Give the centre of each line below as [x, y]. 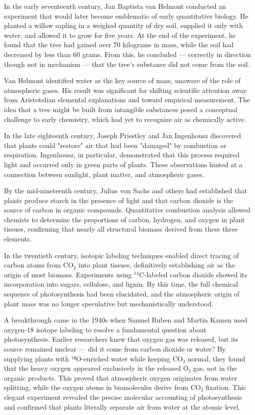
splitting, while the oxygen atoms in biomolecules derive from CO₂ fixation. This [125, 387]
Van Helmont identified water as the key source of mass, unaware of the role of [122, 80]
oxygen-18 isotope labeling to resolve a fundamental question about [105, 329]
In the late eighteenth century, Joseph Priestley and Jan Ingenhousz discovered [123, 135]
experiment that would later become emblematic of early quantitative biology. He [126, 15]
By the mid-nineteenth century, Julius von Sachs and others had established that [126, 191]
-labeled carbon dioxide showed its [195, 274]
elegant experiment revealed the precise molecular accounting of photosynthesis [123, 397]
